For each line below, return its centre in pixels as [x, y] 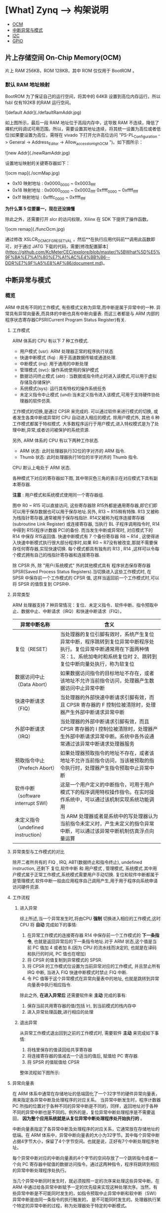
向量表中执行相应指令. [49, 985]
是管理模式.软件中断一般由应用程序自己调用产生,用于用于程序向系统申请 [85, 881]
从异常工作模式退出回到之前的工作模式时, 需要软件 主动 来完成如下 [87, 1033]
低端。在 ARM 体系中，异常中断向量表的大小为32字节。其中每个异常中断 [86, 1135]
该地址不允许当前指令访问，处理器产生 [105, 680]
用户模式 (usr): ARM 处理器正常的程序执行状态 [66, 351]
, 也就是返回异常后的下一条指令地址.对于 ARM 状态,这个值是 [92, 941]
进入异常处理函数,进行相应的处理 [60, 1012]
